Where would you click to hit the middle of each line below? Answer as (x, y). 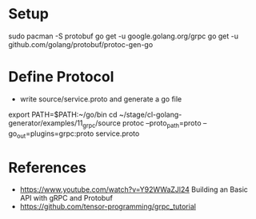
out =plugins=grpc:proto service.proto (78, 134)
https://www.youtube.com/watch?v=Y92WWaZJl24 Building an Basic (134, 189)
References (47, 167)
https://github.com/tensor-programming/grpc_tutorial (108, 207)
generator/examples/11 (46, 123)
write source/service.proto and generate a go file (101, 99)
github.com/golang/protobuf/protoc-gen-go (81, 44)
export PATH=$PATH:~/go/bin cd (63, 114)
